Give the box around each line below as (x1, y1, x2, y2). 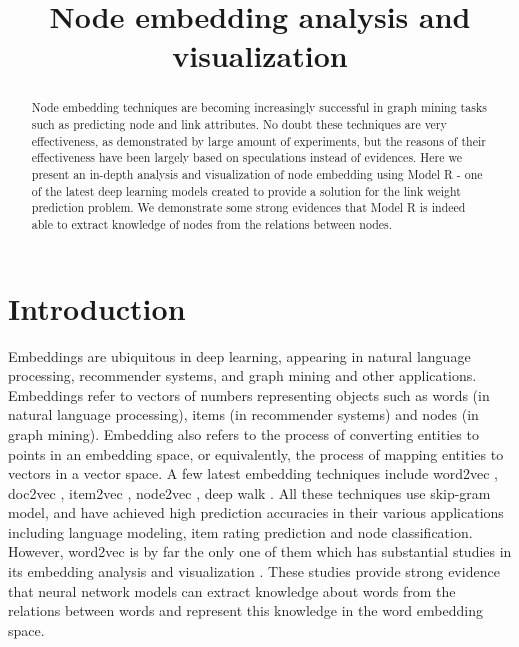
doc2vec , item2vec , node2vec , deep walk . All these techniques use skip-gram (8, 482, 491, 503)
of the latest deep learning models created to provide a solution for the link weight (31, 182, 461, 199)
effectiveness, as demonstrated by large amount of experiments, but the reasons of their (31, 132, 486, 149)
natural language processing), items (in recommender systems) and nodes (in (8, 404, 479, 425)
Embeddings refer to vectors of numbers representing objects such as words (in (8, 384, 490, 405)
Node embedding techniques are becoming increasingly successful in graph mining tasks (31, 99, 487, 116)
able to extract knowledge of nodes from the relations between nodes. (31, 215, 393, 232)
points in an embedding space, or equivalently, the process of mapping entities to (8, 443, 504, 464)
